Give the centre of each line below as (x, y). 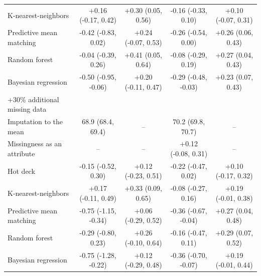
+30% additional (33, 99)
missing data (27, 109)
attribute (21, 153)
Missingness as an (35, 144)
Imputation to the (35, 121)
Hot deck (21, 171)
